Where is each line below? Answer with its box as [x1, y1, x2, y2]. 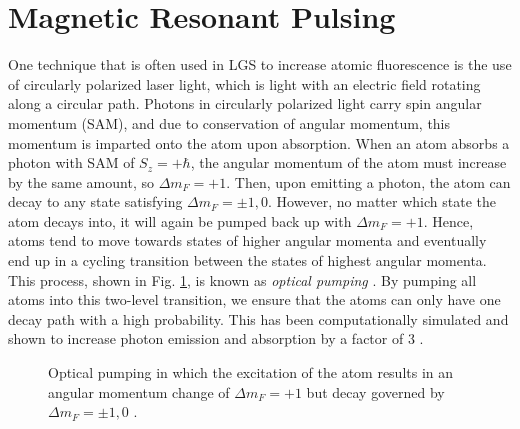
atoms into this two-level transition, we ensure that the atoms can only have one [8, 289, 501, 310]
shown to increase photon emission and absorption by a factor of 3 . [8, 328, 424, 349]
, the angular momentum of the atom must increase [190, 152, 507, 173]
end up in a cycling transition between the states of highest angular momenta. [8, 250, 487, 271]
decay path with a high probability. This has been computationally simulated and [8, 308, 509, 329]
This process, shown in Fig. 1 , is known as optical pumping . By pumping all [8, 269, 477, 290]
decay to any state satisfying [8, 191, 183, 212]
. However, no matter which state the [267, 191, 496, 212]
